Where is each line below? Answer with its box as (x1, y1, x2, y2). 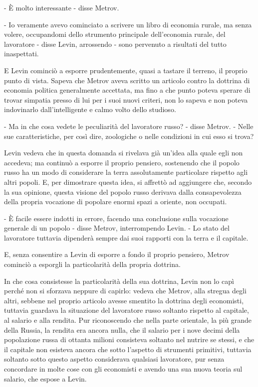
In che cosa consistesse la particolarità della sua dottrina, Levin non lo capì (4, 275, 234, 286)
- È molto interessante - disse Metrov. (4, 2, 119, 12)
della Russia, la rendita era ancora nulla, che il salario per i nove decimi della (4, 324, 240, 335)
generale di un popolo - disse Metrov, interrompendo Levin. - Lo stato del (4, 223, 230, 233)
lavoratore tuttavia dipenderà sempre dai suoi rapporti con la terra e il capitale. (4, 232, 249, 243)
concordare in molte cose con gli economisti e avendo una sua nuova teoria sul (4, 364, 243, 374)
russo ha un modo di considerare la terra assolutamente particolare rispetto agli (4, 167, 248, 177)
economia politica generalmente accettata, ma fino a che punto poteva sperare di (4, 85, 251, 95)
